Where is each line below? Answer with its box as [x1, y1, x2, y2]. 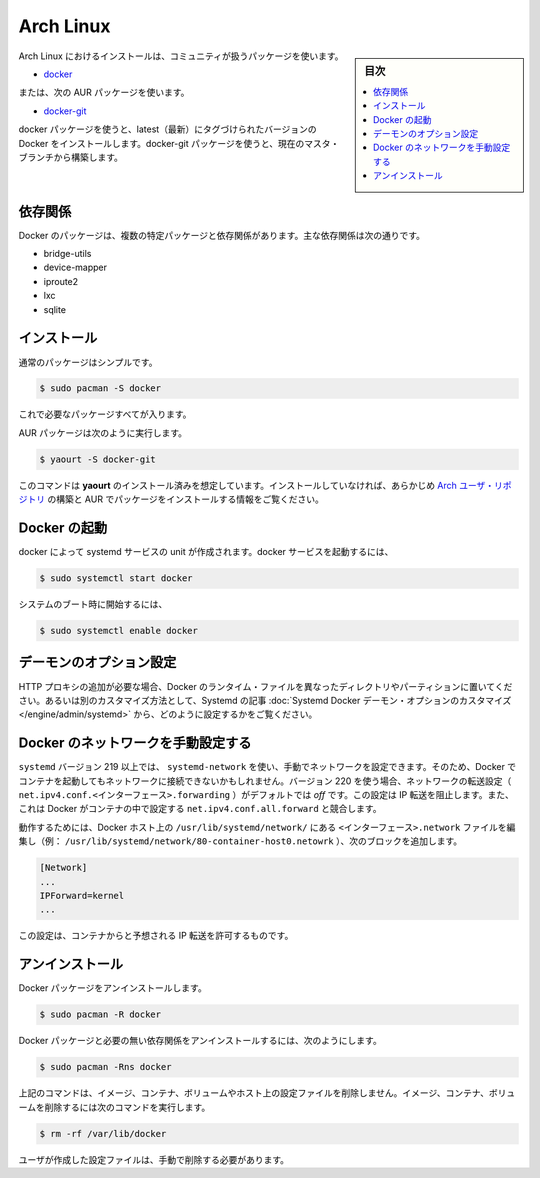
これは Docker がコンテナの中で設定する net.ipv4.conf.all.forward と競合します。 [18, 803, 382, 815]
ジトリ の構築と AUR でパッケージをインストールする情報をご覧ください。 [18, 493, 325, 505]
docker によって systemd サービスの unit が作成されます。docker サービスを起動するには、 [18, 546, 394, 558]
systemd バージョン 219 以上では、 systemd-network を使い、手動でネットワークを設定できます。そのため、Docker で [18, 761, 517, 773]
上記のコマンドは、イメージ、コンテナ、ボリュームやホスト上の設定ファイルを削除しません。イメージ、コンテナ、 [18, 1087, 490, 1099]
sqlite [43, 303, 67, 315]
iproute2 [43, 275, 79, 287]
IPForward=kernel [39, 890, 125, 901]
